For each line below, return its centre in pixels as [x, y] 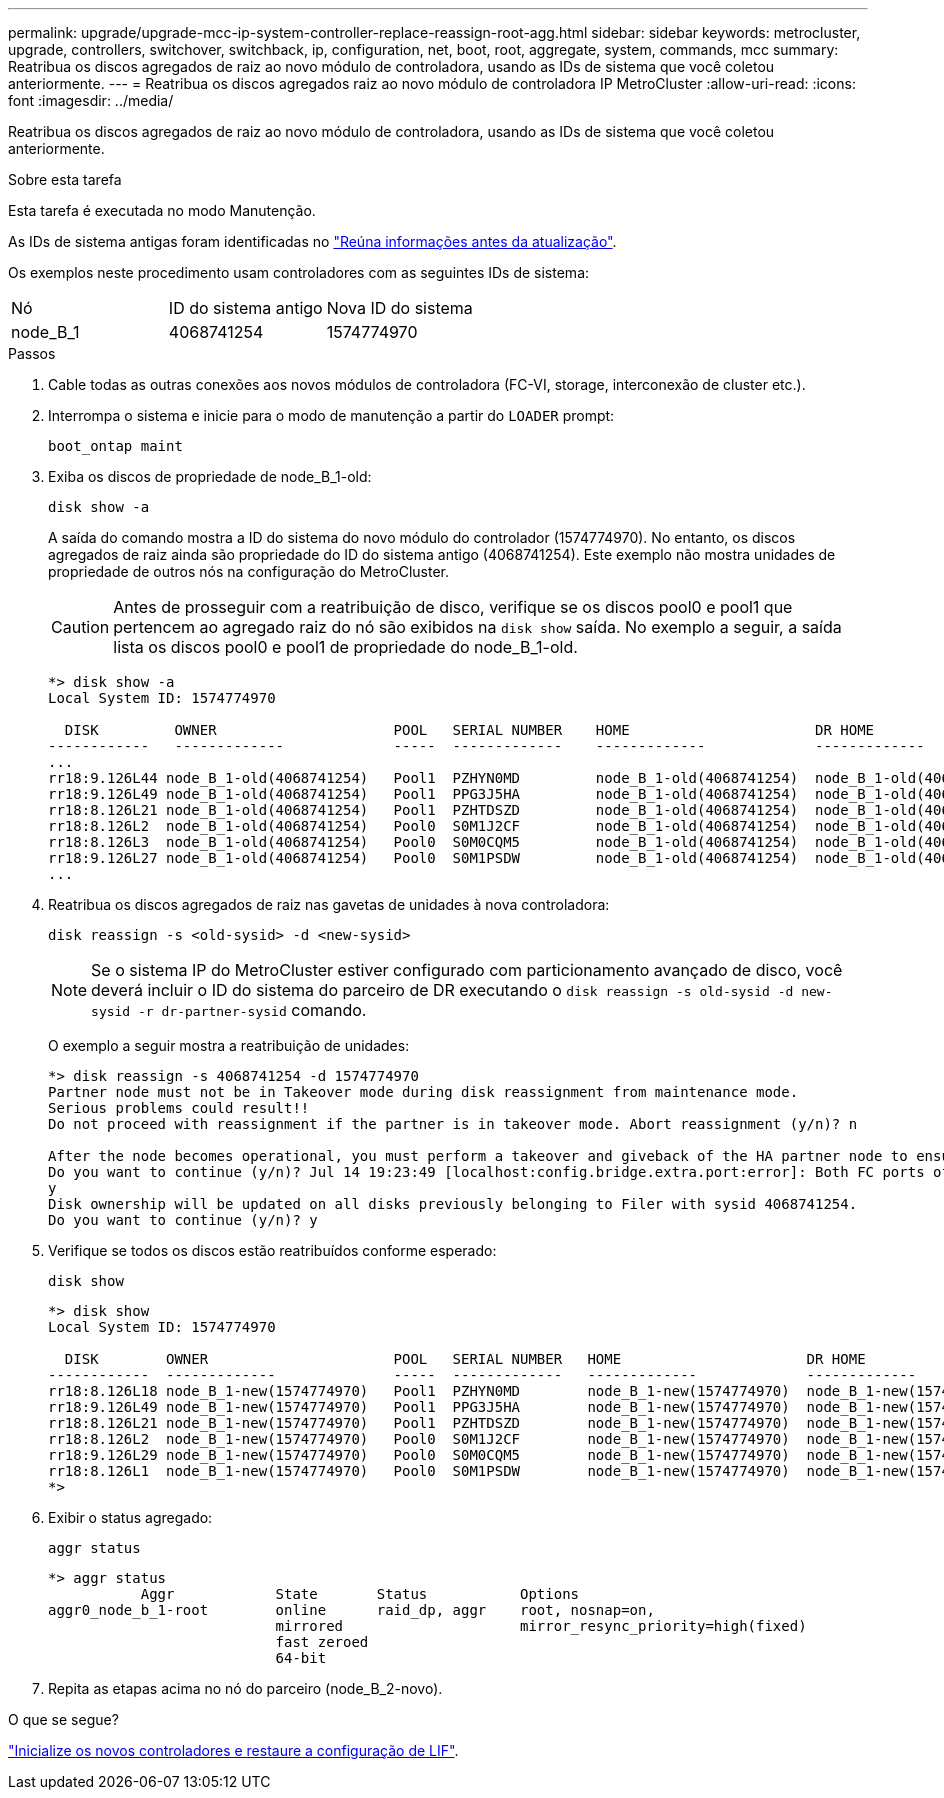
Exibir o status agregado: [130, 1517]
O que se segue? [63, 1719]
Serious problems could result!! [179, 1108]
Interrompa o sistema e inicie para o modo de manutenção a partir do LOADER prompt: [331, 415]
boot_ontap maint [115, 446]
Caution [80, 627]
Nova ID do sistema [399, 308]
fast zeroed [322, 1642]
